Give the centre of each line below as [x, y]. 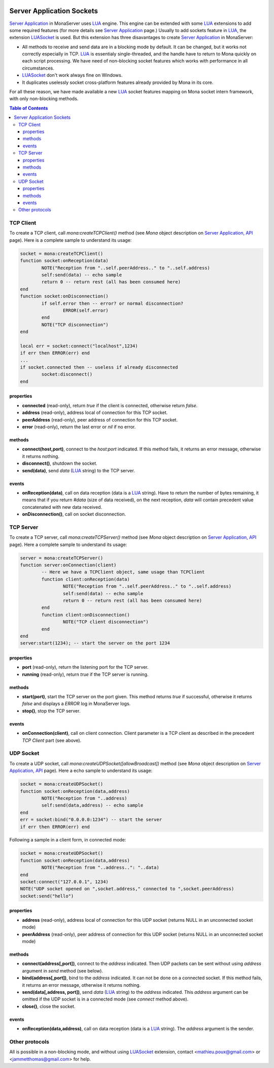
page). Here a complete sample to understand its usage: [68, 544]
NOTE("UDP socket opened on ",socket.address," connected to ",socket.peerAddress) [127, 889]
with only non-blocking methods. [44, 99]
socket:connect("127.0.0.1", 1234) [64, 882]
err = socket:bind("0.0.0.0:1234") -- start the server [91, 820]
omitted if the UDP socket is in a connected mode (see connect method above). [105, 999]
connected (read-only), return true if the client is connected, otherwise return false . [110, 405]
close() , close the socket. [49, 1006]
